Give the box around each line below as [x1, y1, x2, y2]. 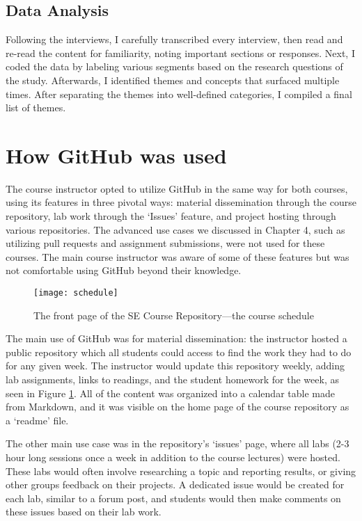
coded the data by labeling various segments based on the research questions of [6, 59, 343, 74]
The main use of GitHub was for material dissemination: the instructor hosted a [6, 331, 347, 346]
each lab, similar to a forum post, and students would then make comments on [6, 490, 341, 505]
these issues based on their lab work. [6, 504, 162, 519]
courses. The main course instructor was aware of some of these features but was [6, 249, 349, 264]
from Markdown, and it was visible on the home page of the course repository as [6, 399, 349, 414]
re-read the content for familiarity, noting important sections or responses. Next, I [6, 45, 355, 60]
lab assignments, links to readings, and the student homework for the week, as [6, 372, 339, 387]
